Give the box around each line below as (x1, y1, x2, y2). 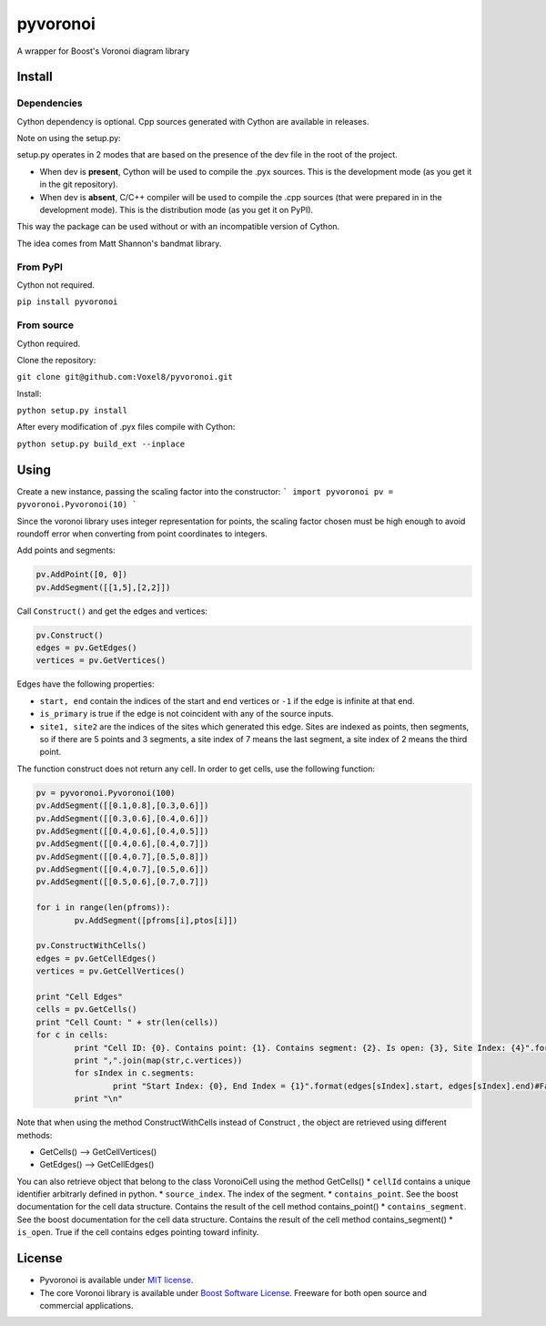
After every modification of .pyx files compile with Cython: (16, 422, 236, 433)
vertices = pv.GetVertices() (35, 656, 167, 666)
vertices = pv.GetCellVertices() (35, 966, 186, 976)
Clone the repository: (16, 354, 96, 365)
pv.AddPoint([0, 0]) (35, 569, 127, 580)
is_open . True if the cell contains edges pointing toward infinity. (16, 1227, 259, 1238)
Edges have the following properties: (16, 678, 155, 689)
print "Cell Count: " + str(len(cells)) (35, 1016, 218, 1027)
